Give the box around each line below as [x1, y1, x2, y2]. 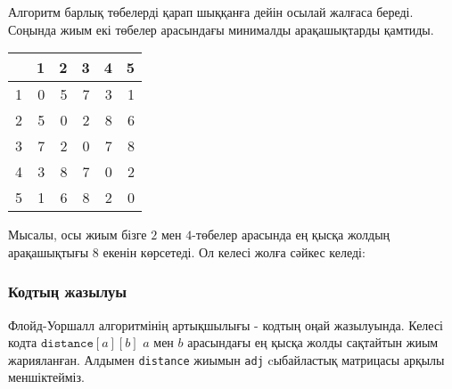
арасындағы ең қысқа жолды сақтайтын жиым [187, 333, 439, 352]
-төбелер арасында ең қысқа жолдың [192, 225, 390, 244]
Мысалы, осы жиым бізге [8, 225, 147, 244]
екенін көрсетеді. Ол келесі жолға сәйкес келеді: [103, 242, 366, 261]
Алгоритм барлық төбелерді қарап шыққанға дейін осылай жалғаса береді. [8, 3, 414, 20]
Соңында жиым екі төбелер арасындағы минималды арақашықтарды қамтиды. [8, 20, 434, 38]
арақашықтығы [8, 242, 89, 261]
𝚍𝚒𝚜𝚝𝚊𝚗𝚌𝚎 [40, 337, 94, 351]
